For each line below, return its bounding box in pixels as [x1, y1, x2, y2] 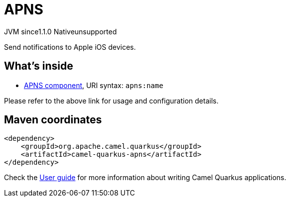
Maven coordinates [4, 113, 102, 126]
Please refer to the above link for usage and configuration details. [4, 96, 219, 105]
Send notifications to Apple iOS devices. [4, 42, 136, 51]
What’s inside [4, 60, 73, 73]
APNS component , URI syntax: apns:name [24, 81, 163, 90]
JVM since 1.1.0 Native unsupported [4, 27, 117, 36]
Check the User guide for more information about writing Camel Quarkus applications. [4, 173, 287, 182]
